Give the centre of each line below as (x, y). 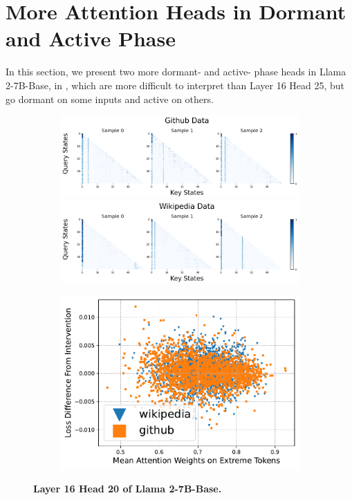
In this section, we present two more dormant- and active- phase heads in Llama (176, 72)
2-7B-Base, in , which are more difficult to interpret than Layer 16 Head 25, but (175, 85)
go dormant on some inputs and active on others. (110, 99)
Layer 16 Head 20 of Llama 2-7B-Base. (128, 488)
